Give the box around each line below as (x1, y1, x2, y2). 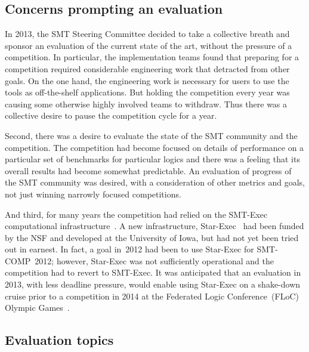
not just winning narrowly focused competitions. (5, 187, 181, 200)
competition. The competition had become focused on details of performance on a (5, 141, 304, 153)
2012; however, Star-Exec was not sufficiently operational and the (35, 254, 274, 267)
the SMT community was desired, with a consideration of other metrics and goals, (5, 176, 305, 189)
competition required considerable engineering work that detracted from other (5, 62, 290, 75)
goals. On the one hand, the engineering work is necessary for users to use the (5, 74, 289, 87)
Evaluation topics (5, 331, 114, 349)
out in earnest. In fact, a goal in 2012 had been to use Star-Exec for (5, 243, 254, 255)
